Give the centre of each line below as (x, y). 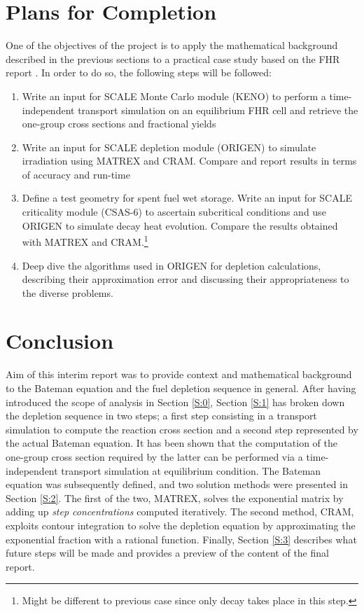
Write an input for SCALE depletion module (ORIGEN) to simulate (169, 147)
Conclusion (60, 341)
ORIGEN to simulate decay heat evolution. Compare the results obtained (180, 225)
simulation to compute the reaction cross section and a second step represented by (182, 429)
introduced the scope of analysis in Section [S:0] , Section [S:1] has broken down (175, 402)
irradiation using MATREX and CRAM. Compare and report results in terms (189, 161)
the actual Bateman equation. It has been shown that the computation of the (172, 443)
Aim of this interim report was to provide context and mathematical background (179, 374)
